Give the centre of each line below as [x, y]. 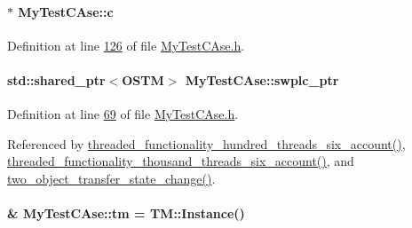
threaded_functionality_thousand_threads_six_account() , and [181, 161]
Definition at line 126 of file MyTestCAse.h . [126, 45]
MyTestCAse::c [66, 11]
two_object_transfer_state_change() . [111, 178]
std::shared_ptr [56, 79]
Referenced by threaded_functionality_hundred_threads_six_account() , [206, 143]
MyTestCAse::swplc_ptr [262, 79]
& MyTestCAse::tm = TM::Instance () [126, 213]
